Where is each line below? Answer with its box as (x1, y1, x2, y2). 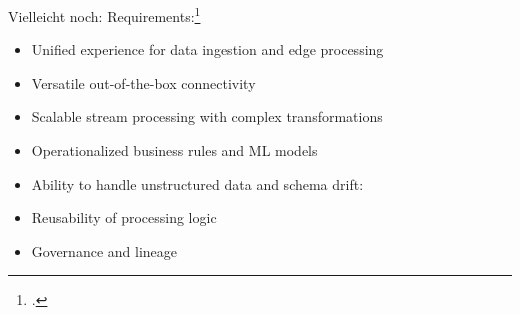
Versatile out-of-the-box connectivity (31, 72, 256, 93)
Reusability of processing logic (31, 207, 217, 228)
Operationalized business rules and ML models (31, 140, 318, 161)
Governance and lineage (31, 240, 177, 261)
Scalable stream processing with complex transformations (31, 106, 383, 127)
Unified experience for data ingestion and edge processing (31, 39, 384, 60)
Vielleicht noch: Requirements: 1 (8, 3, 201, 26)
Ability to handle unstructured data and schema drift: (31, 173, 364, 194)
